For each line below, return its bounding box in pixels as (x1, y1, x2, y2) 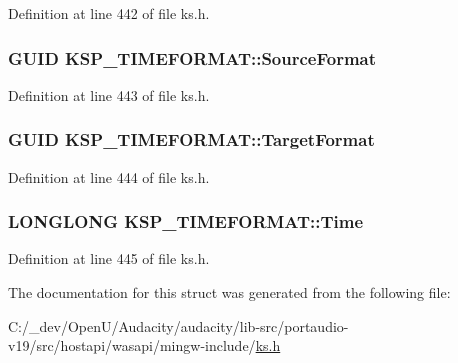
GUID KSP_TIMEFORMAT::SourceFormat (8, 45, 377, 70)
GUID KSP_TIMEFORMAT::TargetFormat (8, 127, 375, 152)
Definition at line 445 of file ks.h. (8, 248, 210, 269)
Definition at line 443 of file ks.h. (8, 84, 210, 105)
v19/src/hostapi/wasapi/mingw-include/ (8, 335, 256, 356)
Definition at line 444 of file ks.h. (8, 166, 210, 187)
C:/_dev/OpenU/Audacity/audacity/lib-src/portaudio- (8, 315, 349, 336)
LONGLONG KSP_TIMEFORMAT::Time (8, 209, 364, 234)
